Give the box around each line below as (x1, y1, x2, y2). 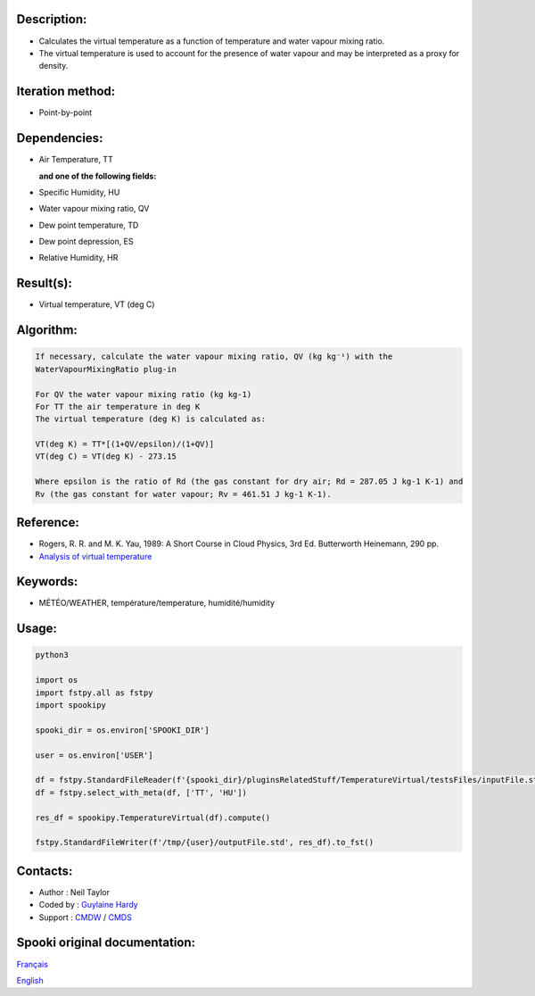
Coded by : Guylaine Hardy (38, 900, 138, 910)
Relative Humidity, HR (38, 253, 119, 263)
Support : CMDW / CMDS (38, 911, 133, 923)
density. (38, 61, 69, 71)
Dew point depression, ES (38, 237, 134, 247)
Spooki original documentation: (16, 935, 196, 950)
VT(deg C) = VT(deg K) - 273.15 (35, 452, 177, 461)
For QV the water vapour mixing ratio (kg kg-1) (35, 389, 252, 399)
